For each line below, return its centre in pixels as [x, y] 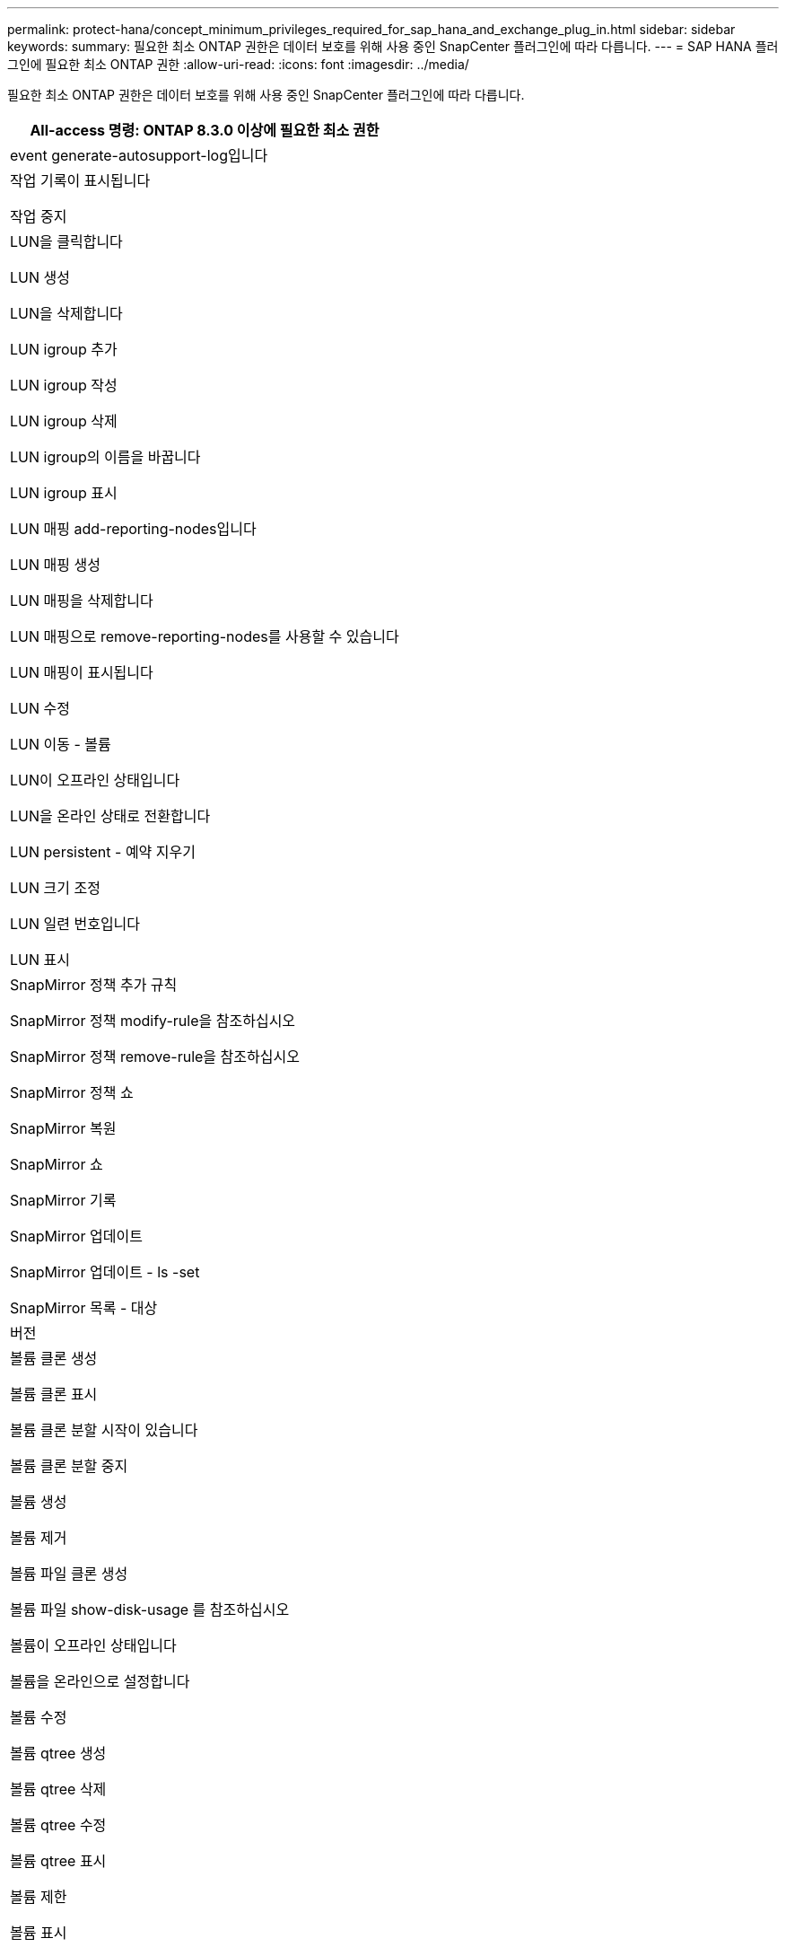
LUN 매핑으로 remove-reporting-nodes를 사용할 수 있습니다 [205, 636]
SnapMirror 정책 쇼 [72, 1092]
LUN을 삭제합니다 [66, 313]
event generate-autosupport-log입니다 [139, 155]
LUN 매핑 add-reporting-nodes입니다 [133, 529]
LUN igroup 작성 [64, 385]
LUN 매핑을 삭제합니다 [82, 601]
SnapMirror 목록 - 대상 [84, 1308]
